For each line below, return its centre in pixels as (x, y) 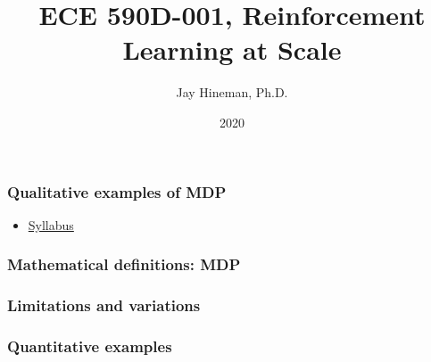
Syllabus (51, 224)
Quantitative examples (90, 346)
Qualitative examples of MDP (117, 191)
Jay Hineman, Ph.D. (232, 92)
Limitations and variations (104, 305)
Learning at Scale (232, 49)
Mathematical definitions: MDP (124, 264)
